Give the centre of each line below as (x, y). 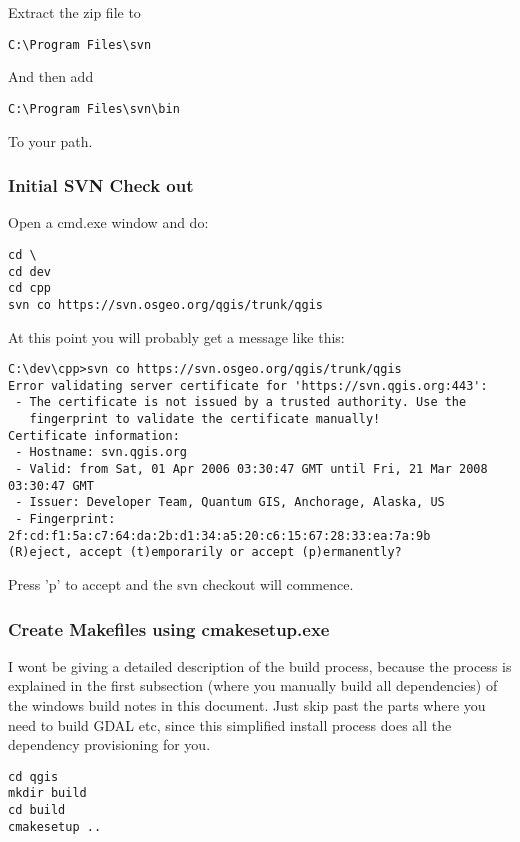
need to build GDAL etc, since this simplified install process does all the (230, 724)
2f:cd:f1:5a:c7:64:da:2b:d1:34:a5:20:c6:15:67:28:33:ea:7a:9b (219, 535)
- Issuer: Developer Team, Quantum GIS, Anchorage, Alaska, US (230, 502)
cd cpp (29, 288)
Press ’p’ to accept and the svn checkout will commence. (181, 584)
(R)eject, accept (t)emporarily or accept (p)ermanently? (205, 552)
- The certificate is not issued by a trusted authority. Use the (241, 402)
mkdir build (47, 793)
